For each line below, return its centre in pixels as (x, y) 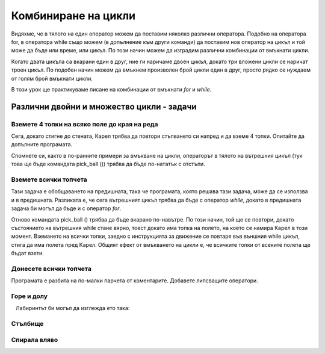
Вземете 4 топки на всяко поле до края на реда (85, 124)
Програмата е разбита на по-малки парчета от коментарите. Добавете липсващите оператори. (135, 281)
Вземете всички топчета (49, 179)
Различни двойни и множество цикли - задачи (104, 106)
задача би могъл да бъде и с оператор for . (66, 208)
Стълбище (27, 324)
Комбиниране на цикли (73, 16)
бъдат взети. (28, 253)
